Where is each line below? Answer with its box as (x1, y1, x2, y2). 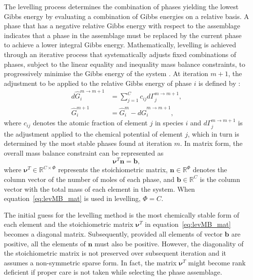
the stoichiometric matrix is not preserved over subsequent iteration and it (4, 248, 226, 258)
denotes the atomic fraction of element (33, 118, 148, 128)
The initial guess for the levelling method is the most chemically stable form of (4, 209, 239, 220)
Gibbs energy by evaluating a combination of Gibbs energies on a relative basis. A (4, 11, 249, 21)
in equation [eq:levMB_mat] (145, 219, 231, 229)
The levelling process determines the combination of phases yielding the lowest (4, 1, 239, 11)
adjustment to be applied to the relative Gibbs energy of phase (4, 78, 192, 88)
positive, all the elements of (4, 238, 86, 248)
